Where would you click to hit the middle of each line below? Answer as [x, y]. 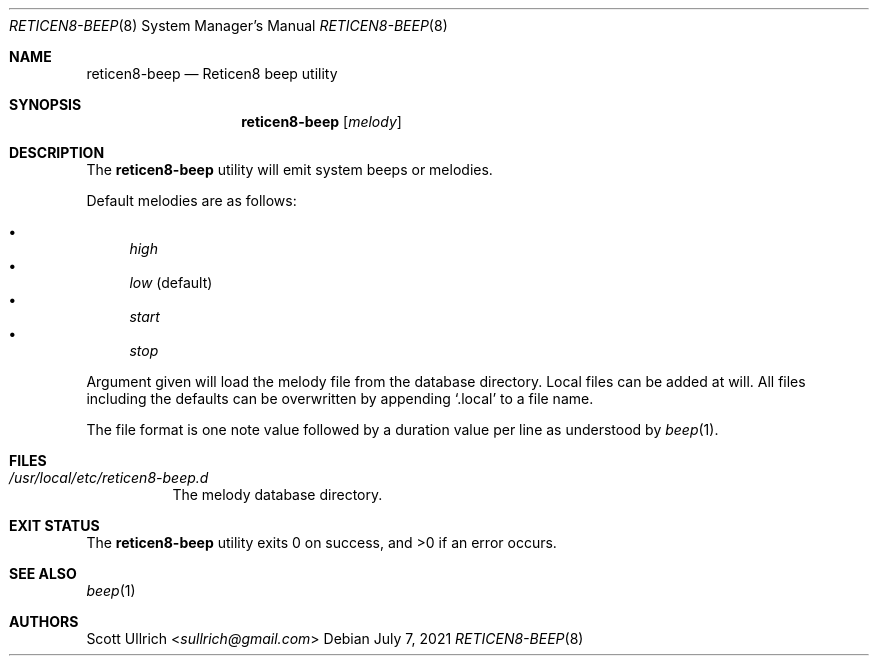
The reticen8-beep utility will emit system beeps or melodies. [289, 169]
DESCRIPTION [57, 152]
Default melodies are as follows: [191, 200]
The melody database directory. [277, 494]
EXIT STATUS [54, 525]
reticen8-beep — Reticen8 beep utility [212, 73]
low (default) [171, 282]
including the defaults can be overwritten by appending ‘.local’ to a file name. [340, 398]
